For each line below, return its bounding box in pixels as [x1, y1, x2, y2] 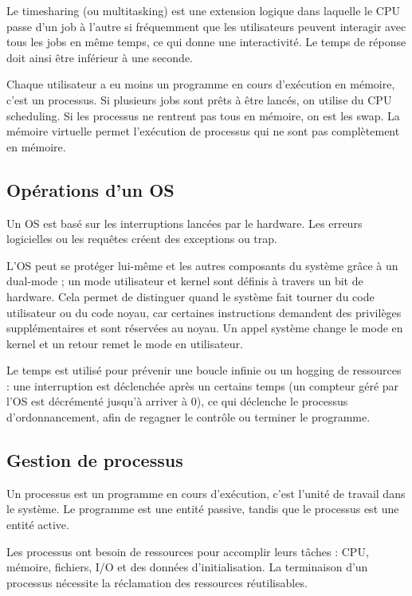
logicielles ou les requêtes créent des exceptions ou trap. [6, 230, 277, 247]
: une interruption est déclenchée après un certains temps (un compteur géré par [6, 377, 399, 394]
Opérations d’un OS [6, 177, 175, 202]
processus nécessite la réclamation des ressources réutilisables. [6, 574, 308, 590]
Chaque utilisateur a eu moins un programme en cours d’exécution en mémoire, [6, 76, 395, 92]
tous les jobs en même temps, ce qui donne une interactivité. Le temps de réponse [6, 33, 406, 50]
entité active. [6, 516, 69, 533]
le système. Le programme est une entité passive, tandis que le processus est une [6, 500, 399, 517]
